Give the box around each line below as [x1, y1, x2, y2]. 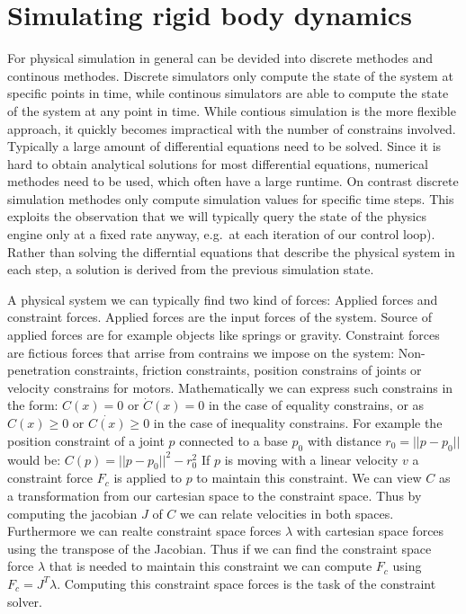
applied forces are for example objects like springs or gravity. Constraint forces [7, 325, 440, 344]
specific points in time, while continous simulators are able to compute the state [7, 84, 449, 102]
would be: [7, 449, 61, 468]
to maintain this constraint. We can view [196, 468, 422, 487]
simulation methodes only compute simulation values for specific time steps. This [7, 189, 454, 208]
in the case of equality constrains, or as [208, 396, 425, 414]
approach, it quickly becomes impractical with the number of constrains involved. [7, 119, 456, 138]
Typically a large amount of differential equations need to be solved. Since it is [7, 137, 442, 156]
